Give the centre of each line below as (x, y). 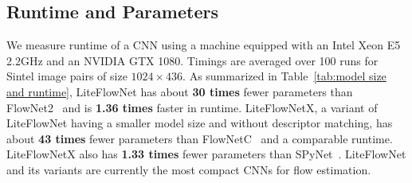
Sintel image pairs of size (67, 76)
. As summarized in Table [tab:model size (284, 76)
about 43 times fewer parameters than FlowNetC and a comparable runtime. (200, 138)
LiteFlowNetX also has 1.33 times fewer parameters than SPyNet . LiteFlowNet (206, 154)
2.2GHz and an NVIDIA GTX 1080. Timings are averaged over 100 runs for (192, 60)
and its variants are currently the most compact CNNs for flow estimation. (189, 169)
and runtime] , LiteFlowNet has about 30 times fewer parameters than (180, 91)
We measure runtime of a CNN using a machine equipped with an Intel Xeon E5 (204, 45)
